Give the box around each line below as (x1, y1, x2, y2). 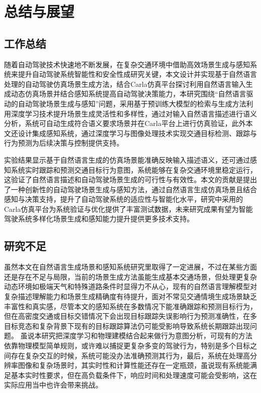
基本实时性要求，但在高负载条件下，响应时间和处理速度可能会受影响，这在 (11, 369, 257, 380)
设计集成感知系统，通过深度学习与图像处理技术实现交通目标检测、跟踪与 (18, 127, 257, 138)
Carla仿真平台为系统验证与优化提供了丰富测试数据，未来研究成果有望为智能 (4, 203, 253, 214)
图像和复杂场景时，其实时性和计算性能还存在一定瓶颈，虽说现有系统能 (18, 360, 250, 370)
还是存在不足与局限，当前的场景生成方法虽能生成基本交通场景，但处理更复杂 (4, 271, 257, 282)
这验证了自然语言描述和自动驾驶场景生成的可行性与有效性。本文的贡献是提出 (4, 174, 257, 185)
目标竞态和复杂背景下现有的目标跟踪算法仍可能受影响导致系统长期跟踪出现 (4, 320, 250, 331)
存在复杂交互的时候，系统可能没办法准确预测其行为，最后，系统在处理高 (11, 350, 250, 360)
